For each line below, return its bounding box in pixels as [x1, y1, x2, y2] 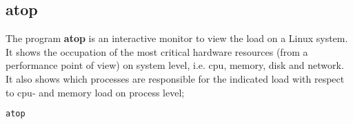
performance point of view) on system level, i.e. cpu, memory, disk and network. [6, 58, 344, 72]
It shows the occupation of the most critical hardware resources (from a [6, 44, 308, 59]
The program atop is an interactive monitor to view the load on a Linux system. [6, 31, 348, 45]
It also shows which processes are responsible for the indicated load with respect [6, 71, 345, 85]
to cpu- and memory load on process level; [6, 85, 185, 99]
